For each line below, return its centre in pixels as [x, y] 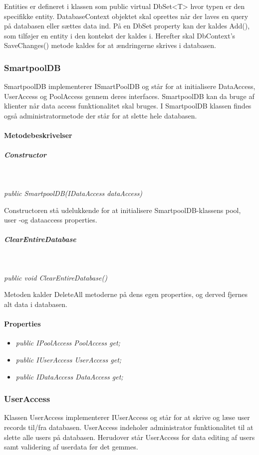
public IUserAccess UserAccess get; [69, 360]
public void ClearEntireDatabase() [56, 277]
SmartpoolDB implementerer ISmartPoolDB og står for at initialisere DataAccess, [130, 86]
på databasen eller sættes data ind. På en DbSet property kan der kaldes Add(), [127, 26]
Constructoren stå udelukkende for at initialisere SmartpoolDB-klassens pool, [123, 210]
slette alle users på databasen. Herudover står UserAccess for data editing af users [129, 437]
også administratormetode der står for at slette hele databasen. [101, 115]
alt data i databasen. [36, 304]
